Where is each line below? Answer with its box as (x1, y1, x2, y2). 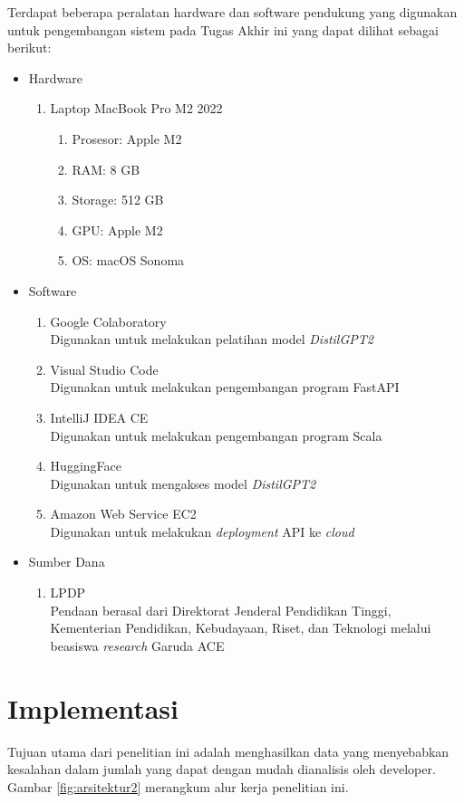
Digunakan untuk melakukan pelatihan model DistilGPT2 (50, 330, 373, 349)
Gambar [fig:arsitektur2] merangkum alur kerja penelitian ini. (7, 777, 349, 796)
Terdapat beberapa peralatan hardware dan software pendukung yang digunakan (7, 3, 458, 21)
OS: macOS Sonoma (72, 251, 185, 270)
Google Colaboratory (50, 311, 167, 330)
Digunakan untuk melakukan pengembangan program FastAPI (50, 378, 400, 397)
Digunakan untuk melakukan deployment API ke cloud (50, 521, 354, 540)
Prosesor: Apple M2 (72, 129, 182, 148)
